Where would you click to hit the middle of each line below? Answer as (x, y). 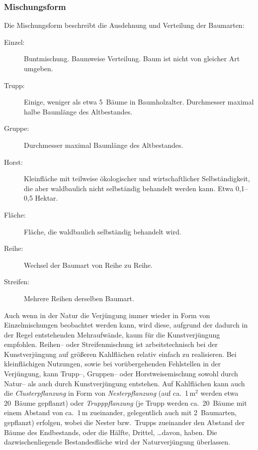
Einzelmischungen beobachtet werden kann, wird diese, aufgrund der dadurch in (126, 325)
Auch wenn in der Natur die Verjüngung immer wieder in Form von (107, 315)
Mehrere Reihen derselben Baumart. (79, 298)
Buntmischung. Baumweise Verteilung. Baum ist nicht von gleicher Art (132, 58)
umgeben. (39, 68)
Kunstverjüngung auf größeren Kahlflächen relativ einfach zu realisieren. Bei (120, 354)
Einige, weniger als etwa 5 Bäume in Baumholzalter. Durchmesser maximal (139, 102)
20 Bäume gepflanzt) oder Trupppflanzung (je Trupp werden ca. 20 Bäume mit (126, 402)
